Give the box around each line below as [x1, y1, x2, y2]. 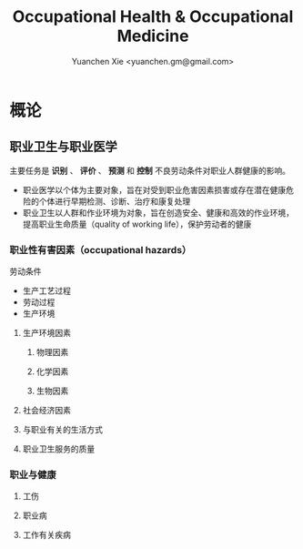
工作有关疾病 [22, 530, 71, 541]
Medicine [116, 25, 189, 46]
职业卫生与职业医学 [9, 139, 117, 155]
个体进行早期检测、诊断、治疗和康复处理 [38, 196, 191, 207]
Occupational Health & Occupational [12, 6, 294, 27]
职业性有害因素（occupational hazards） [9, 243, 192, 256]
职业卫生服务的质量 [22, 443, 96, 454]
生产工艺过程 [22, 285, 71, 297]
